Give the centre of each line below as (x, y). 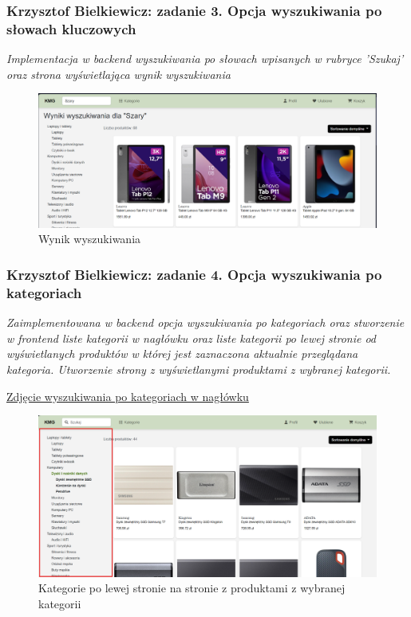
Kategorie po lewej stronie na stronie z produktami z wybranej (192, 588)
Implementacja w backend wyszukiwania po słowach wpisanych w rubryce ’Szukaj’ (205, 59)
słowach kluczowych (71, 28)
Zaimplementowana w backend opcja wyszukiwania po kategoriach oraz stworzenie (205, 322)
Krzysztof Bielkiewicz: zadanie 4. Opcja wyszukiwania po (194, 274)
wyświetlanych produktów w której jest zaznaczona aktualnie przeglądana (182, 354)
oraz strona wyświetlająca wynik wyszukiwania (119, 74)
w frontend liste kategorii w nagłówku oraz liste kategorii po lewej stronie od (192, 338)
